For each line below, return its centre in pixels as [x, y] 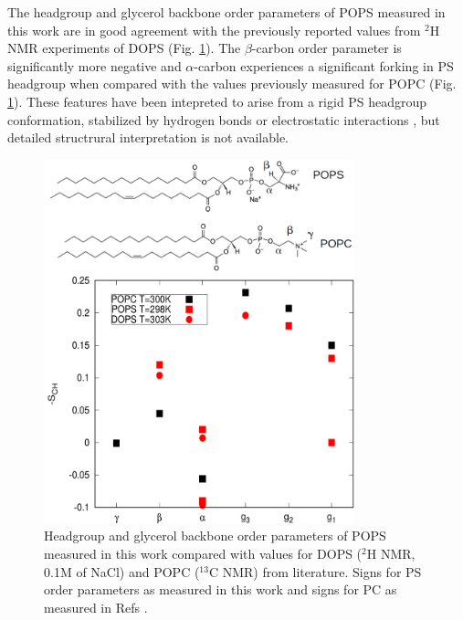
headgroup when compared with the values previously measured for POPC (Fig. [232, 84]
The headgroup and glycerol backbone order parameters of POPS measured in [226, 12]
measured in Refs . [96, 607]
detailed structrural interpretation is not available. [148, 137]
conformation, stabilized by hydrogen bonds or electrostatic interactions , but [224, 119]
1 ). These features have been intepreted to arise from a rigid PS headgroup [217, 101]
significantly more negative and [95, 65]
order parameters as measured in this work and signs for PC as [221, 589]
